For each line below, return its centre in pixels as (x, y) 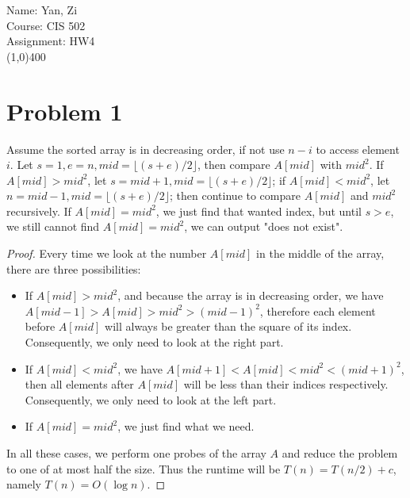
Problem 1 (65, 111)
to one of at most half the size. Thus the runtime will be (144, 468)
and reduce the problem (340, 453)
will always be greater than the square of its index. (228, 326)
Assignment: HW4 (51, 41)
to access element (358, 149)
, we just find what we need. (186, 426)
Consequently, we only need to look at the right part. (154, 342)
